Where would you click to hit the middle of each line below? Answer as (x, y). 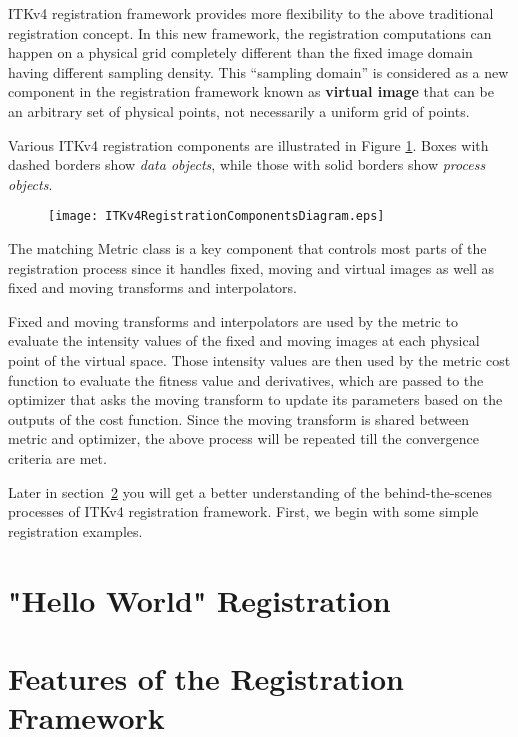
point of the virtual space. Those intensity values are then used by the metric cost (259, 359)
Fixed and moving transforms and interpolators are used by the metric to (233, 320)
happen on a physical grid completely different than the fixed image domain (240, 52)
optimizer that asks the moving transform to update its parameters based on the (255, 399)
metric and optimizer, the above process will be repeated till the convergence (243, 438)
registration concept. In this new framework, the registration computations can (250, 32)
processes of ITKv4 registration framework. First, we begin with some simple (243, 511)
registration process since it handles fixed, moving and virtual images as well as (251, 267)
